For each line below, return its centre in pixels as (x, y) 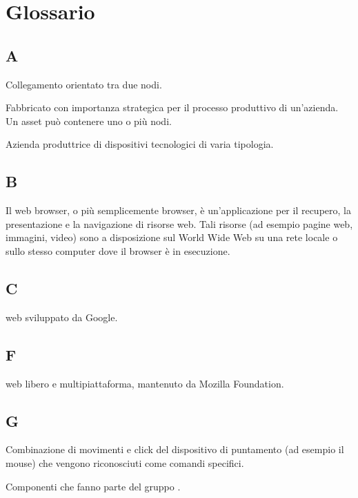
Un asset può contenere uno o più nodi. (89, 121)
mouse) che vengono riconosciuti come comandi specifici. (125, 462)
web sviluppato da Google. (62, 317)
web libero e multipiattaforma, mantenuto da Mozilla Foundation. (145, 383)
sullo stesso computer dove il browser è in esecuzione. (118, 250)
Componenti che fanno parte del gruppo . (93, 486)
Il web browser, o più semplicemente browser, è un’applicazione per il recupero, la (178, 210)
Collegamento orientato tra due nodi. (84, 84)
